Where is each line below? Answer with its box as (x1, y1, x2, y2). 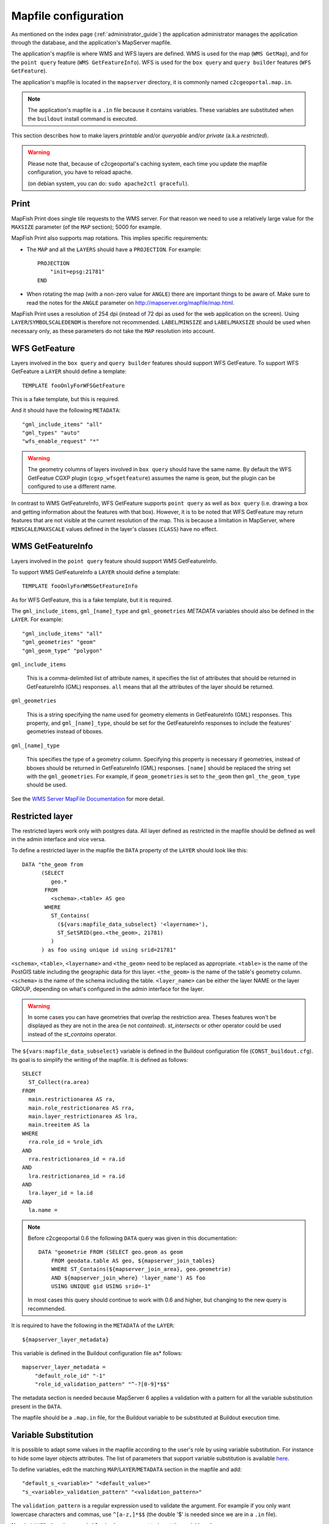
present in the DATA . (11, 1403, 62, 1410)
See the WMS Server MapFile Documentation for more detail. (11, 795, 165, 802)
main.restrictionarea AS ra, (28, 1096, 116, 1103)
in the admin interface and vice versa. (11, 836, 106, 842)
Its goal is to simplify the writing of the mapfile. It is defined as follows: (11, 1056, 188, 1063)
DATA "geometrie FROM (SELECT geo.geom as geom (38, 1248, 183, 1256)
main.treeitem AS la (28, 1122, 90, 1128)
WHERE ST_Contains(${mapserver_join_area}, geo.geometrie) (51, 1266, 232, 1273)
